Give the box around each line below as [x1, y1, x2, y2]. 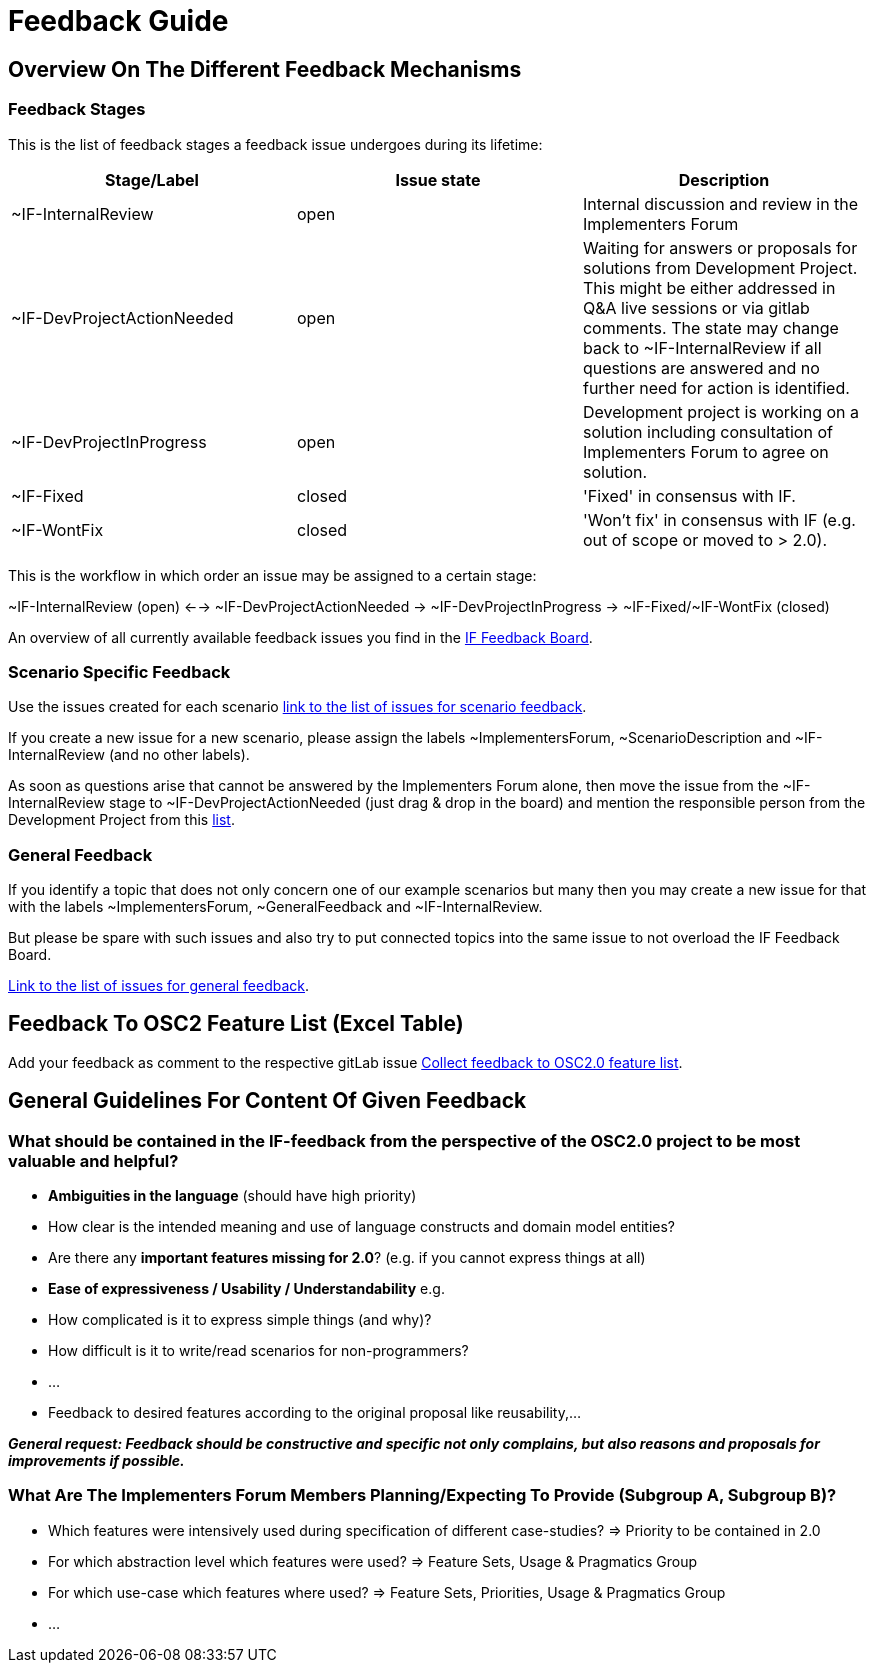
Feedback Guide [8, 4, 229, 38]
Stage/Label [105, 169, 199, 190]
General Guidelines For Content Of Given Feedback [8, 1088, 527, 1114]
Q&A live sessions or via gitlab [582, 297, 810, 318]
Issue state [395, 169, 481, 190]
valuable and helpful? [8, 1150, 179, 1171]
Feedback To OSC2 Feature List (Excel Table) [8, 1011, 464, 1037]
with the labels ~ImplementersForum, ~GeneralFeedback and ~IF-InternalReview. [8, 898, 543, 916]
